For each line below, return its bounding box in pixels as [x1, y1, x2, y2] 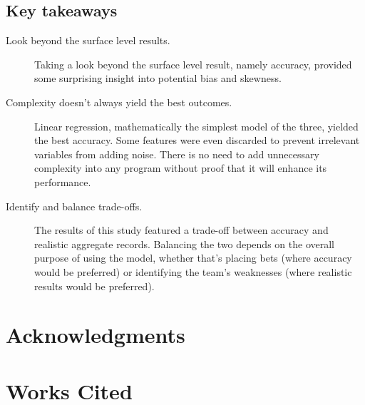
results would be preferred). [34, 278, 155, 293]
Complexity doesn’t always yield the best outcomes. [6, 94, 232, 109]
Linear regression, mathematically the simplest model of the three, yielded [34, 118, 359, 133]
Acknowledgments [6, 320, 185, 349]
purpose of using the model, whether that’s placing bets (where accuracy [34, 250, 352, 265]
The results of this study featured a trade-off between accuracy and [34, 222, 329, 237]
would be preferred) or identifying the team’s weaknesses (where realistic [34, 264, 352, 279]
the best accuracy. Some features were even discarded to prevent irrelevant [34, 133, 360, 148]
